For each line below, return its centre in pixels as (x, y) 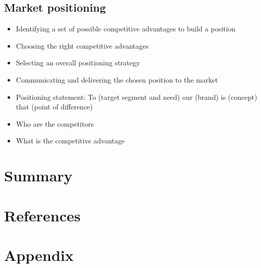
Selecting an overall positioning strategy (78, 63)
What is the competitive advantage (70, 141)
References (42, 215)
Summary (38, 176)
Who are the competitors (55, 123)
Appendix (39, 255)
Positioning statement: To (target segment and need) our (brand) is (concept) (137, 97)
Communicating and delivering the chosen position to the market (117, 79)
